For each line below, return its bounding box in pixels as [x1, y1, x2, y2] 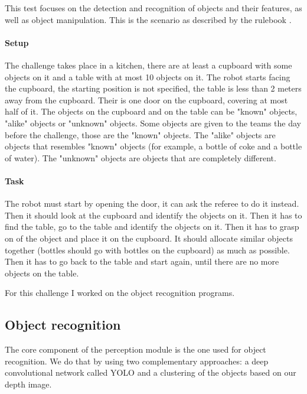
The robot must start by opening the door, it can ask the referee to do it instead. [5, 197, 299, 210]
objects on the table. [5, 266, 79, 279]
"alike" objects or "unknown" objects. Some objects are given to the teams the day [5, 116, 301, 129]
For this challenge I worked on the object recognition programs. [5, 286, 235, 299]
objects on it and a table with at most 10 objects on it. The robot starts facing [5, 70, 290, 83]
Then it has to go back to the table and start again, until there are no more [5, 255, 279, 268]
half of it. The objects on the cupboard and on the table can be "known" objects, [5, 105, 298, 118]
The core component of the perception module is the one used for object [5, 343, 266, 356]
